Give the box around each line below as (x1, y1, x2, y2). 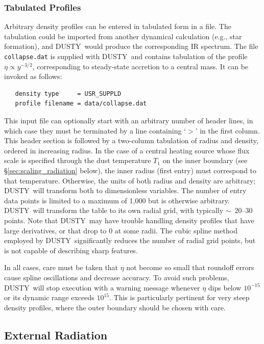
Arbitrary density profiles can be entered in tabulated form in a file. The (4, 21, 231, 32)
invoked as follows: (4, 71, 62, 82)
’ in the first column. (195, 125, 260, 136)
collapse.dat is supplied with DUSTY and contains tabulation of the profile (4, 51, 248, 61)
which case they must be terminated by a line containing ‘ (4, 125, 186, 136)
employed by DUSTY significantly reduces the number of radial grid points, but (4, 235, 256, 246)
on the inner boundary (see (162, 155, 248, 166)
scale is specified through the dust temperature (4, 155, 151, 166)
